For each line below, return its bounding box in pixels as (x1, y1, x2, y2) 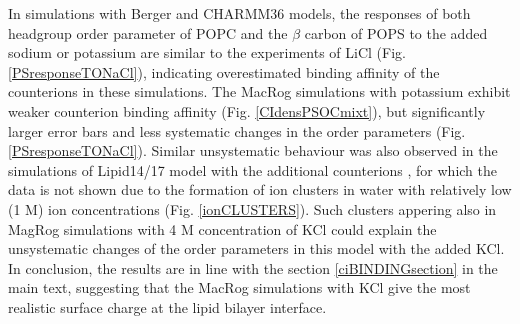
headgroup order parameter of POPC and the (8, 22, 288, 43)
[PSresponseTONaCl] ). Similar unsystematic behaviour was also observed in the (8, 140, 498, 161)
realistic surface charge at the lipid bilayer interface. (8, 296, 327, 317)
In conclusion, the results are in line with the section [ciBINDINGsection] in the (8, 257, 498, 278)
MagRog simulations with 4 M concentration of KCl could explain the (8, 218, 437, 239)
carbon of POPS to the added (304, 22, 488, 43)
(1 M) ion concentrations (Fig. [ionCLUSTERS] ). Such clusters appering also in (8, 198, 497, 219)
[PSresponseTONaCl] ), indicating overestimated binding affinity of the (8, 61, 440, 82)
